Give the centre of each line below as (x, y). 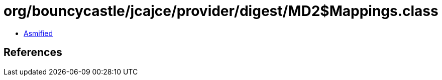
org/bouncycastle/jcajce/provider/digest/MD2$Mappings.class (221, 11)
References (33, 52)
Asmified (38, 33)
